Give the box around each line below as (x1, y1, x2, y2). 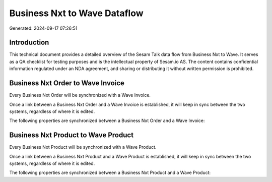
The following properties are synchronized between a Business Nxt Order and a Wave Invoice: (9, 117, 205, 124)
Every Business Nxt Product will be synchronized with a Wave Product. (9, 144, 157, 150)
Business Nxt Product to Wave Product (9, 131, 133, 140)
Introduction (9, 38, 49, 47)
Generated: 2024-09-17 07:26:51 (9, 25, 78, 31)
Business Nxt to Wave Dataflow (9, 8, 144, 19)
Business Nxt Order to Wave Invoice (9, 79, 124, 88)
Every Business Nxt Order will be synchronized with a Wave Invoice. (9, 92, 151, 98)
